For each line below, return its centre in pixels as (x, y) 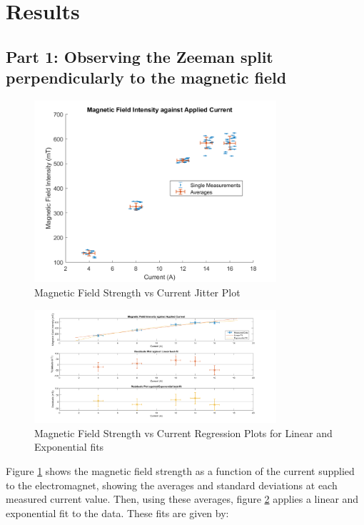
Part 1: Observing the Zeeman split (140, 56)
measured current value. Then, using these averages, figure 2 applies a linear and (182, 499)
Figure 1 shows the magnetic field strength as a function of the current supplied (180, 470)
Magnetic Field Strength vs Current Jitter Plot (137, 292)
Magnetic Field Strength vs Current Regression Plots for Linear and (183, 432)
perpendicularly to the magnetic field (146, 77)
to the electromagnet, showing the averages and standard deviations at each (172, 485)
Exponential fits (69, 447)
